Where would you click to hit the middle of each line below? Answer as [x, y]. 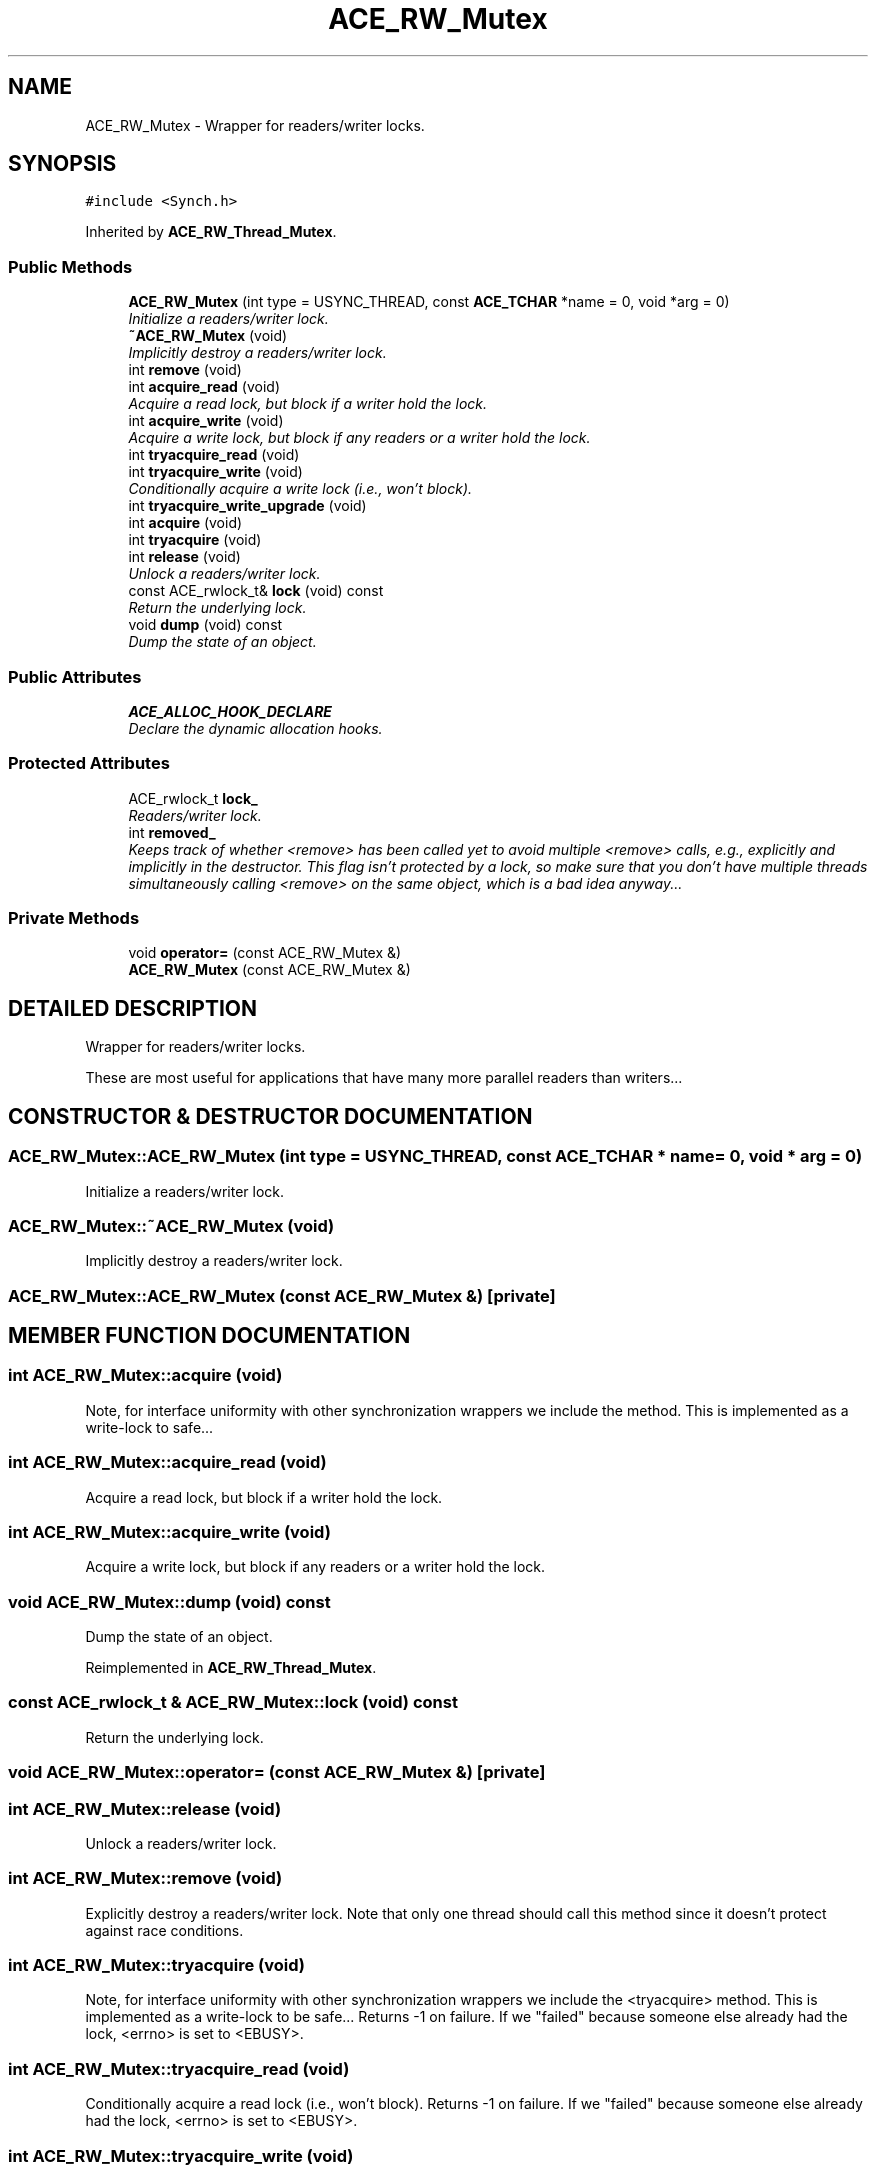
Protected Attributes [89, 763]
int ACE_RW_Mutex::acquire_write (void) [169, 1531]
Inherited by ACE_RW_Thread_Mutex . [211, 232]
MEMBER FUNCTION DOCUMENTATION [209, 1336]
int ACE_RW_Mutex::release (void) [145, 1808]
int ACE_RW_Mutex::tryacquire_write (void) [181, 2155]
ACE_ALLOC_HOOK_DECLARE [230, 711]
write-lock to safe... [149, 1427]
